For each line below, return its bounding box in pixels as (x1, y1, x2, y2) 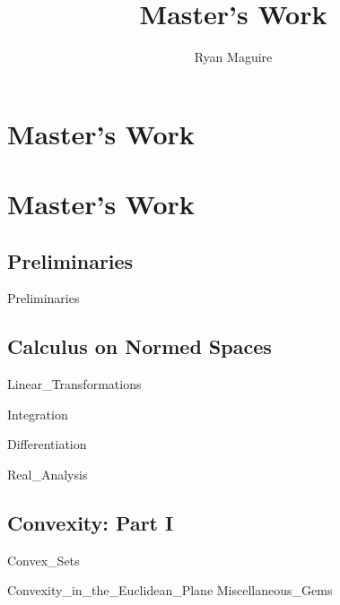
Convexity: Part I (7, 509, 174, 537)
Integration (7, 404, 68, 423)
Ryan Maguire (194, 48, 273, 66)
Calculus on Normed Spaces (7, 333, 272, 360)
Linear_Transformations (7, 375, 142, 393)
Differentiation (7, 435, 87, 454)
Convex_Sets (7, 550, 80, 569)
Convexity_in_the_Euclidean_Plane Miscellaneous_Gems (7, 581, 333, 600)
